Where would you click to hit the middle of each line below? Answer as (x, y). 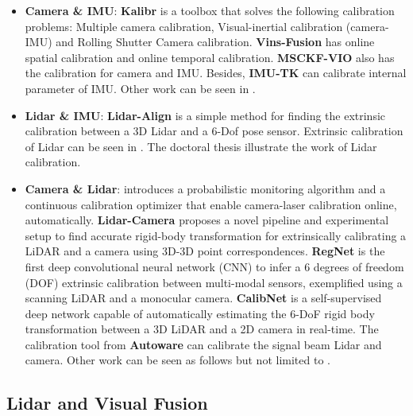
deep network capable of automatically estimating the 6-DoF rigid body (200, 313)
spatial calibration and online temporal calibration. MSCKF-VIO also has (210, 57)
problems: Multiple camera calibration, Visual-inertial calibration (184, 26)
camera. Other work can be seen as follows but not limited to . (178, 360)
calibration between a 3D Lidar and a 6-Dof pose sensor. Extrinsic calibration (214, 131)
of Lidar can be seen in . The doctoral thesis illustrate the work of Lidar (201, 146)
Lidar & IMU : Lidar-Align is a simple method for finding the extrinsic (205, 115)
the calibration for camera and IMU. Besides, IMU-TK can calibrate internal (216, 73)
